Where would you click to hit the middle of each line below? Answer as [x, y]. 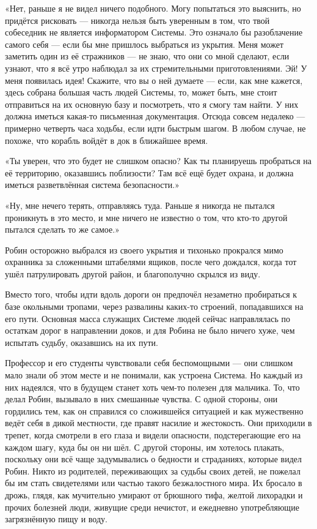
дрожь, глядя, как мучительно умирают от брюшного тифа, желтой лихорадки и [154, 494]
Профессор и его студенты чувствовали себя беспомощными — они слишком [149, 363]
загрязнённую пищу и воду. [56, 519]
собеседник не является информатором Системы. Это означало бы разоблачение [154, 32]
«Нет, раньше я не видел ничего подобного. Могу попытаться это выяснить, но [153, 8]
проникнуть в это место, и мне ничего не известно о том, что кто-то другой [146, 217]
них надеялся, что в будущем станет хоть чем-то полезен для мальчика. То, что [152, 387]
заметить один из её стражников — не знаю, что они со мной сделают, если [147, 56]
